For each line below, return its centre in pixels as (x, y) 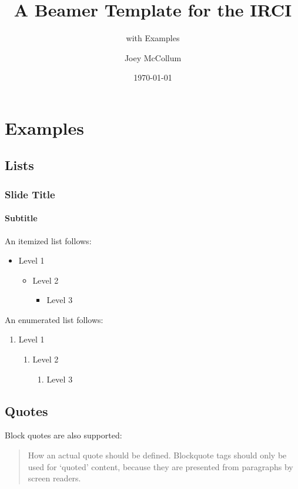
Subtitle (21, 218)
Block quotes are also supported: (63, 435)
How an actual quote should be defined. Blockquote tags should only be (157, 455)
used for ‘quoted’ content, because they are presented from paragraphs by (160, 466)
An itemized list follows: (48, 240)
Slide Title (30, 194)
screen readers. (54, 478)
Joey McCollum (153, 57)
